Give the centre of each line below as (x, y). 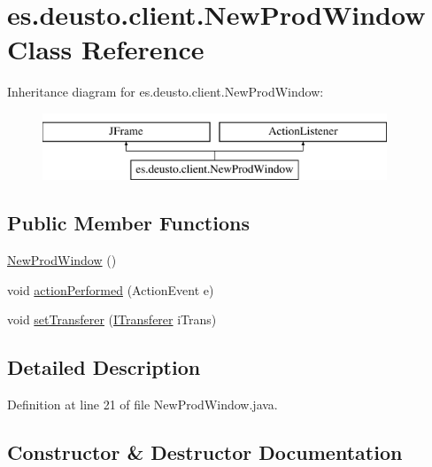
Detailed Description (104, 367)
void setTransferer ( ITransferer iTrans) (112, 319)
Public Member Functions (128, 223)
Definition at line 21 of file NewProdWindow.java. (143, 405)
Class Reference (106, 49)
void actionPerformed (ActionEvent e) (111, 289)
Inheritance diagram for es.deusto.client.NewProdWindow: (166, 92)
